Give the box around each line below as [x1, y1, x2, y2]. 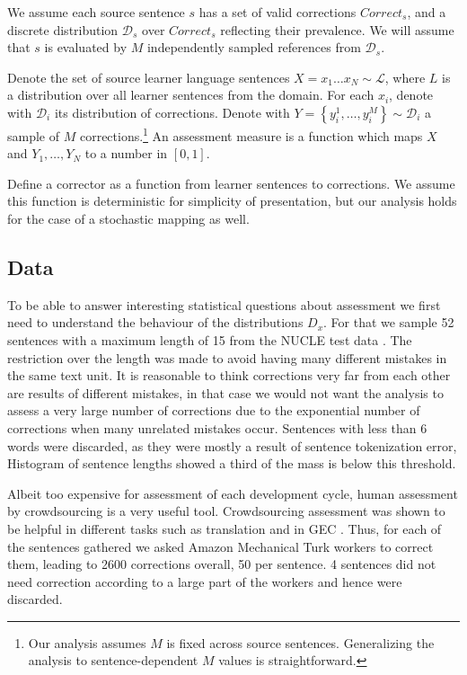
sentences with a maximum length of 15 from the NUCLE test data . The [7, 330, 412, 349]
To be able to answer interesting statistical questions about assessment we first [7, 295, 441, 314]
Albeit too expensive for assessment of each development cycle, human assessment [7, 484, 458, 502]
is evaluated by [44, 38, 128, 57]
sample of [7, 126, 60, 145]
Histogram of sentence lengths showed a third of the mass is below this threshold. [7, 454, 456, 473]
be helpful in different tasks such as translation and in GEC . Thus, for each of [7, 519, 442, 537]
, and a [407, 3, 446, 21]
